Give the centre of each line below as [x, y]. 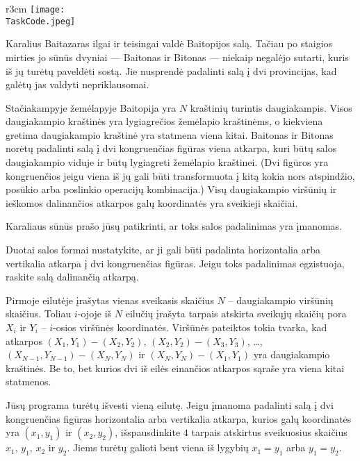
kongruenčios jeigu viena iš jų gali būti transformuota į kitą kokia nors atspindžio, [180, 175]
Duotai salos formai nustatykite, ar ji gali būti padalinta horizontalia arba [163, 250]
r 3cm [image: [35, 8]
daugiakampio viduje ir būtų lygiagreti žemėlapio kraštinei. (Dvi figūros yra [167, 162]
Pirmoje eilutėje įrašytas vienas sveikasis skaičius [110, 300]
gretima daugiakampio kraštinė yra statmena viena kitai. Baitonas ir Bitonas [170, 134]
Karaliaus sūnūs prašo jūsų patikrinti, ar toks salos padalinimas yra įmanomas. [174, 226]
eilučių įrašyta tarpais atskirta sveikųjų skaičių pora [236, 313]
